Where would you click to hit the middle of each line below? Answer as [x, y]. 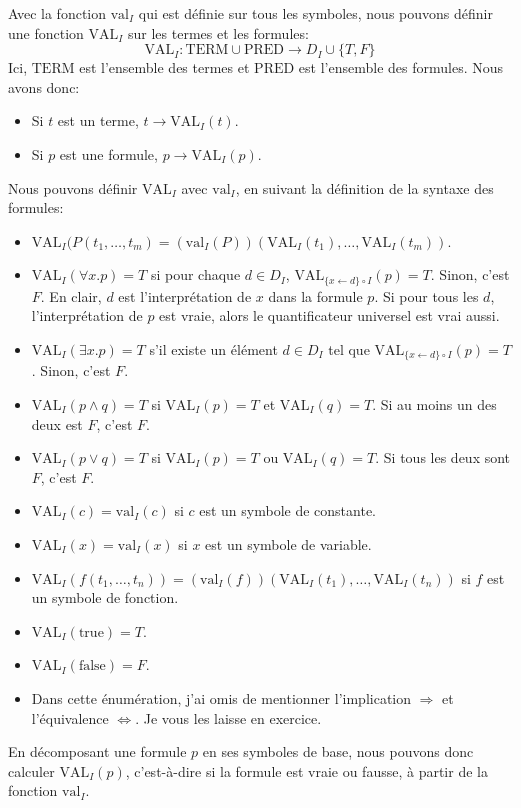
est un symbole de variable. [288, 544]
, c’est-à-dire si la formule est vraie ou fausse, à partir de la [306, 770]
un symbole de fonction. [105, 597]
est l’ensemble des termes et [164, 67]
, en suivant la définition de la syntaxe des [364, 187]
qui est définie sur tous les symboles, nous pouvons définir [315, 13]
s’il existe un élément [213, 348]
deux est [57, 423]
